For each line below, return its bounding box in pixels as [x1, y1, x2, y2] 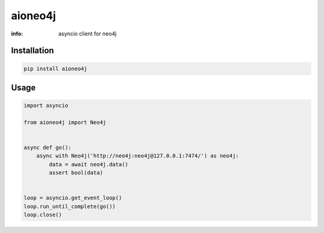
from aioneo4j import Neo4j [23, 119, 106, 126]
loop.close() [23, 211, 62, 219]
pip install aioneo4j [23, 65, 88, 72]
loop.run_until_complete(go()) [23, 203, 116, 210]
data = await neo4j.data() [49, 161, 128, 168]
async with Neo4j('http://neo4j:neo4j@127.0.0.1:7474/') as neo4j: [36, 153, 239, 159]
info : [11, 30, 23, 37]
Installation [11, 46, 54, 56]
